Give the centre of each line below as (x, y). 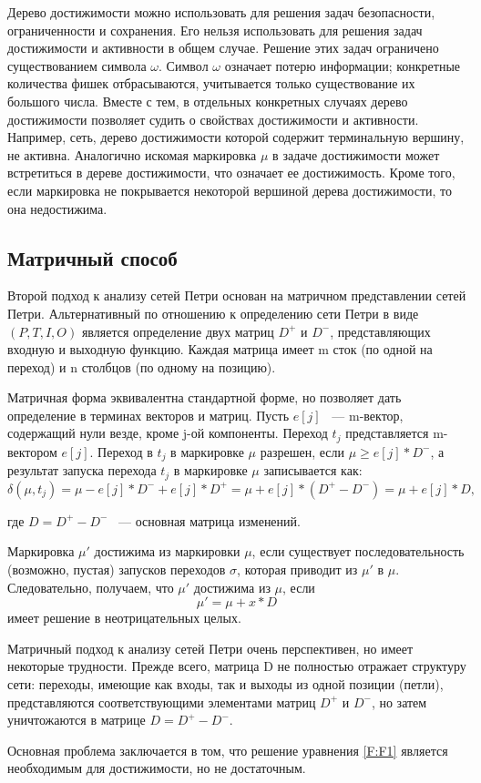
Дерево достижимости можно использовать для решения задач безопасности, (221, 12)
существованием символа (77, 65)
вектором (32, 451)
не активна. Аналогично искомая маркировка (132, 154)
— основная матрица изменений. (210, 520)
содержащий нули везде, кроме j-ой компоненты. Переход (168, 433)
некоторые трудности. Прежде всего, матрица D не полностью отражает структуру (237, 666)
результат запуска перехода (82, 470)
